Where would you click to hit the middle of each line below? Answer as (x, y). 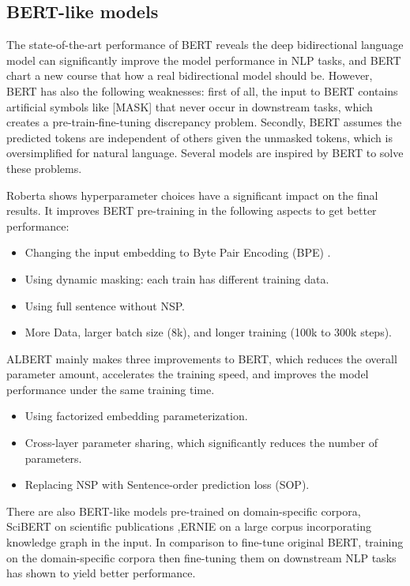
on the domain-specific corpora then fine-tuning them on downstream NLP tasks (201, 557)
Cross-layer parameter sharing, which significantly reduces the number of (201, 443)
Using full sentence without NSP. (105, 305)
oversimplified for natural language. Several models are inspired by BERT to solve (205, 153)
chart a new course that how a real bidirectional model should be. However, (190, 75)
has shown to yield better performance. (101, 573)
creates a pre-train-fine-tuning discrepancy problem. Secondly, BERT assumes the (204, 122)
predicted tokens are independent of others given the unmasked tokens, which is (199, 137)
